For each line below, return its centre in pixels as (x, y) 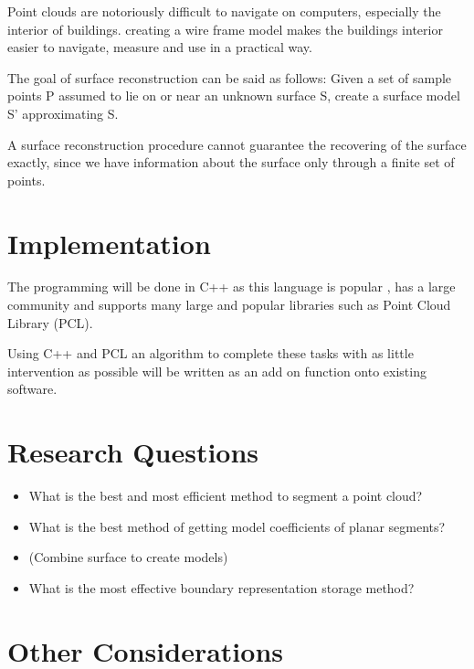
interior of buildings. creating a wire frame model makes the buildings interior (225, 29)
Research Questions (133, 452)
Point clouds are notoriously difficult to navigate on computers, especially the (224, 11)
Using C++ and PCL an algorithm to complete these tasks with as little (211, 353)
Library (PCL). (50, 322)
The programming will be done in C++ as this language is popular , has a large (232, 287)
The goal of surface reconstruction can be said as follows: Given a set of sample (230, 77)
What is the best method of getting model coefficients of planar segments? (237, 526)
